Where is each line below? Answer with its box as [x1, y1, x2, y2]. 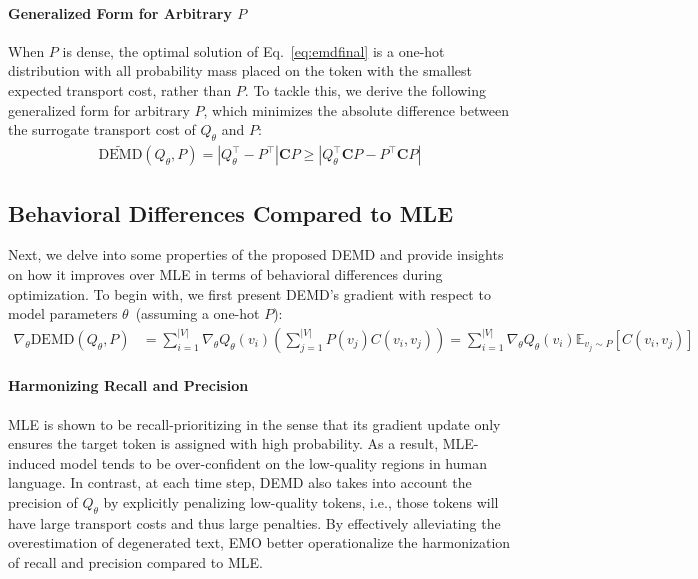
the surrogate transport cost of [8, 119, 196, 140]
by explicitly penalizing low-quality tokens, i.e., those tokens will [103, 492, 499, 512]
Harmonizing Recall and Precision [8, 375, 249, 396]
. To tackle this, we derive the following [244, 79, 487, 100]
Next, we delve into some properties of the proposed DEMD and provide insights [8, 244, 504, 265]
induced [8, 452, 56, 473]
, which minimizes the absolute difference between [203, 99, 509, 120]
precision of [8, 492, 78, 512]
